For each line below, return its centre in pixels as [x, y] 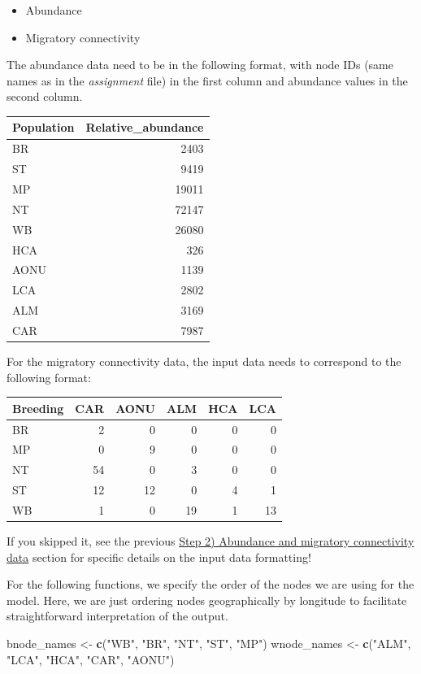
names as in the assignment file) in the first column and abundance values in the [207, 80]
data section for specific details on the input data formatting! [159, 557]
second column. [45, 96]
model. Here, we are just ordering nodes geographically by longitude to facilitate [207, 600]
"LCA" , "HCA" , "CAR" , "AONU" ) [91, 659]
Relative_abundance [145, 127]
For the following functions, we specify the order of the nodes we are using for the [210, 584]
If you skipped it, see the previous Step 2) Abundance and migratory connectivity [210, 541]
